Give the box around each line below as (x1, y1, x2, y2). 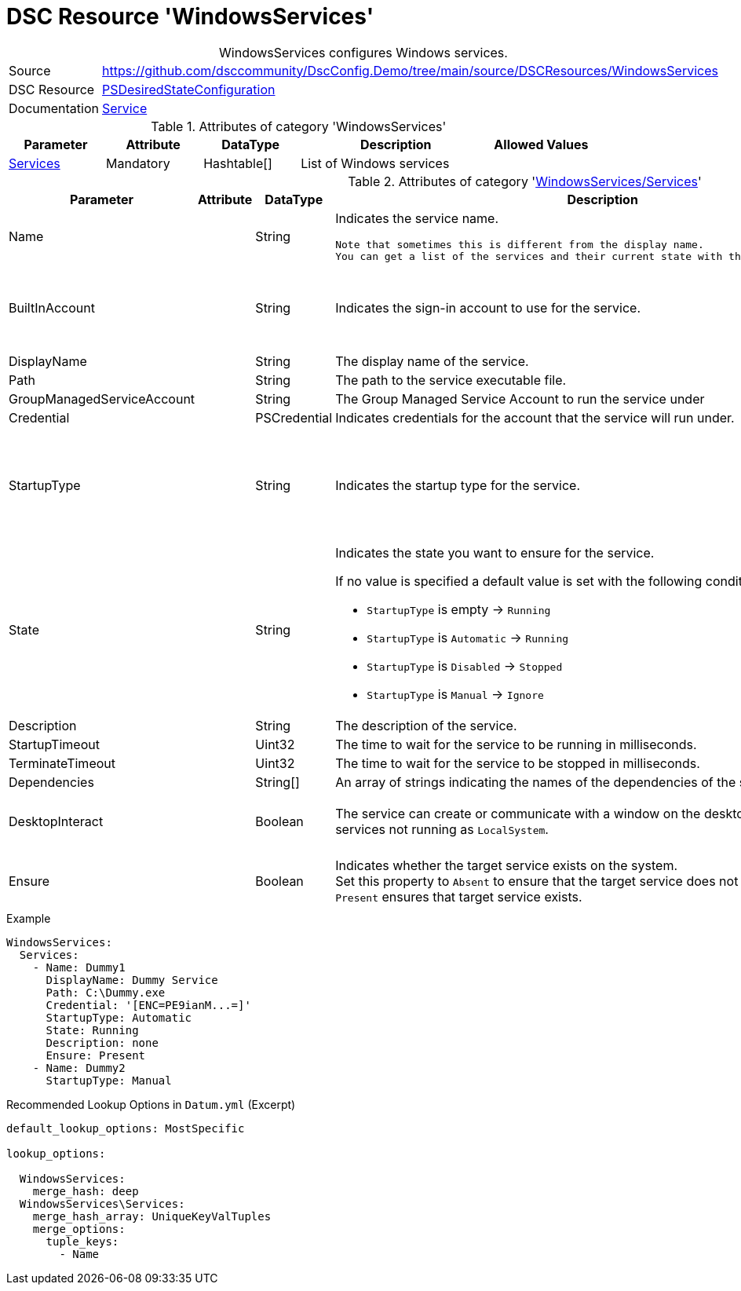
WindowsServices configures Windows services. (219, 44, 508, 60)
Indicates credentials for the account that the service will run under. (335, 409, 735, 426)
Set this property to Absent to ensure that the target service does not (335, 872, 739, 889)
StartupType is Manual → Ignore (367, 686, 544, 702)
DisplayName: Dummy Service (46, 973, 218, 986)
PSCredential (255, 409, 333, 426)
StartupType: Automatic (46, 1011, 192, 1024)
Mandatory (106, 155, 170, 171)
